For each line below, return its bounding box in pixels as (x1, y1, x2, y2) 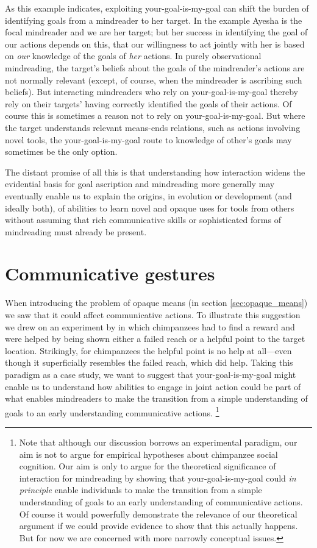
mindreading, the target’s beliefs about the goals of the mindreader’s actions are (5, 61, 305, 74)
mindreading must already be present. (5, 225, 147, 238)
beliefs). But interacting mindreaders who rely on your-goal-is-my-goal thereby (5, 85, 298, 98)
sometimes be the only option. (5, 145, 118, 158)
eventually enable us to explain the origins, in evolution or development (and (5, 189, 292, 202)
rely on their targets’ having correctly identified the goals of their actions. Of (5, 97, 292, 110)
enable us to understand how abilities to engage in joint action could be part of (5, 380, 301, 393)
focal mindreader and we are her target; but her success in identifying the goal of (5, 26, 308, 38)
